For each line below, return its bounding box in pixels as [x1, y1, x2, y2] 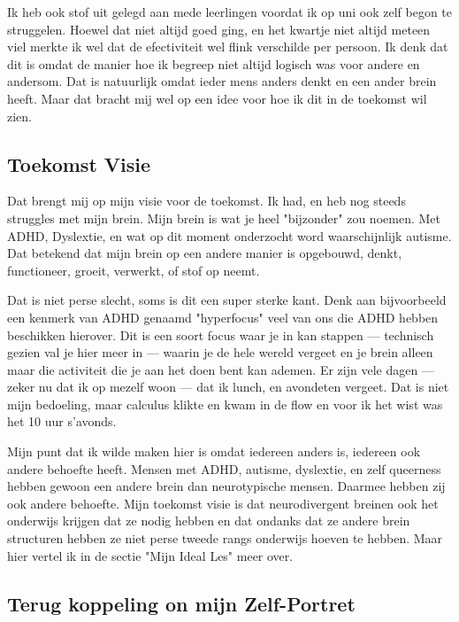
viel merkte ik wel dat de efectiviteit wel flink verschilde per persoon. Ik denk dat [7, 37, 448, 56]
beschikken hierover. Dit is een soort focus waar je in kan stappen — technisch [7, 325, 434, 344]
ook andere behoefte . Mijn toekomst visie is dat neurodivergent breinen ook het [7, 494, 439, 512]
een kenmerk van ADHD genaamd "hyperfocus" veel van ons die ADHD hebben [7, 307, 439, 326]
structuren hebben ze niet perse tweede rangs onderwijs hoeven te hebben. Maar [7, 529, 443, 548]
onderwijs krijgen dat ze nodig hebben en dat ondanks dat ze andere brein [7, 511, 410, 530]
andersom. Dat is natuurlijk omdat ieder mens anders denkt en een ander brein [7, 72, 437, 90]
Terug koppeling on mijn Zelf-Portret [7, 589, 356, 617]
